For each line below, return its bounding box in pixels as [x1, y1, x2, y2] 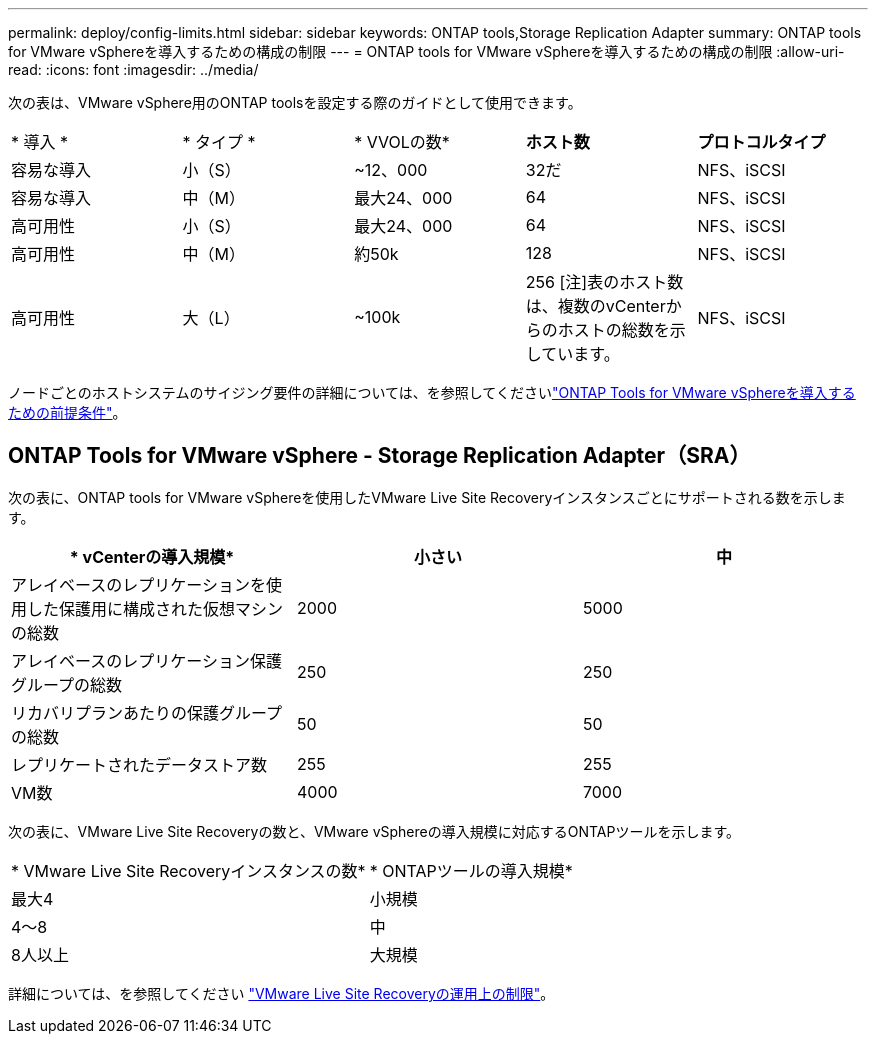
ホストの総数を [557, 320, 670, 340]
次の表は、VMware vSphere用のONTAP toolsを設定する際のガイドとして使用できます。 [8, 94, 582, 111]
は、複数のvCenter [525, 296, 666, 316]
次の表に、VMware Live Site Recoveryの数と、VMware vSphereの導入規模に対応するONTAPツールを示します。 [8, 822, 741, 840]
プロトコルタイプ [697, 132, 826, 152]
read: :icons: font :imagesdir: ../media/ [8, 61, 259, 78]
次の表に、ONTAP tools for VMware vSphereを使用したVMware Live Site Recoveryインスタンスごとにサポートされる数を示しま [8, 488, 846, 506]
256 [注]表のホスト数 [525, 272, 684, 292]
